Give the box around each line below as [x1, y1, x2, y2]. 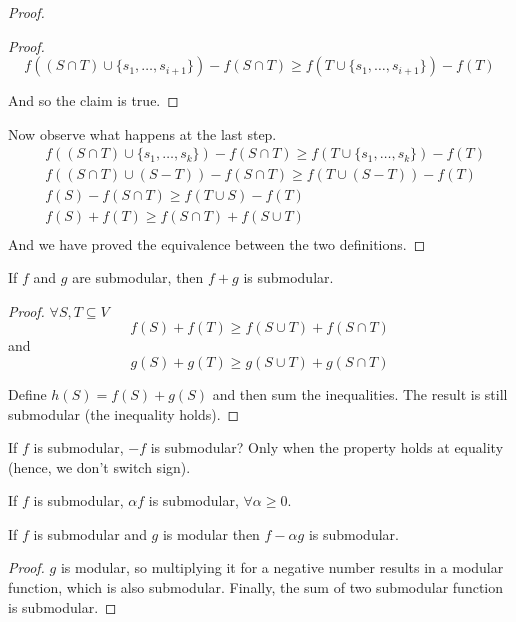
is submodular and [33, 523, 147, 544]
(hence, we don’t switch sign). [8, 456, 191, 477]
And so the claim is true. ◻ [8, 90, 179, 111]
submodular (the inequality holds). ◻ [8, 403, 240, 424]
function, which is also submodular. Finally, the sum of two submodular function [8, 577, 504, 598]
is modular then [162, 523, 260, 544]
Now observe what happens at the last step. [8, 123, 277, 144]
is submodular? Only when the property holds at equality [150, 437, 504, 458]
